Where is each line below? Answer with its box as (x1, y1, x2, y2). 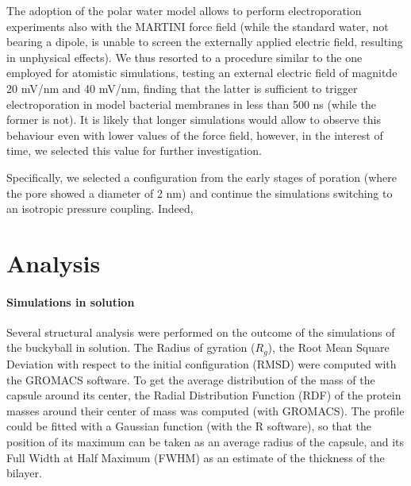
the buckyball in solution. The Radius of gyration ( (6, 339, 255, 356)
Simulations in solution (6, 293, 135, 310)
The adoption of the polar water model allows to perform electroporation (6, 2, 362, 18)
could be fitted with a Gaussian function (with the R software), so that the (6, 418, 371, 434)
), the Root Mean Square (267, 339, 390, 356)
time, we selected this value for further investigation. (6, 142, 262, 159)
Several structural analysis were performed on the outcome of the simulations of (6, 323, 395, 340)
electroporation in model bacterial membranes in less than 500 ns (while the (6, 95, 376, 112)
